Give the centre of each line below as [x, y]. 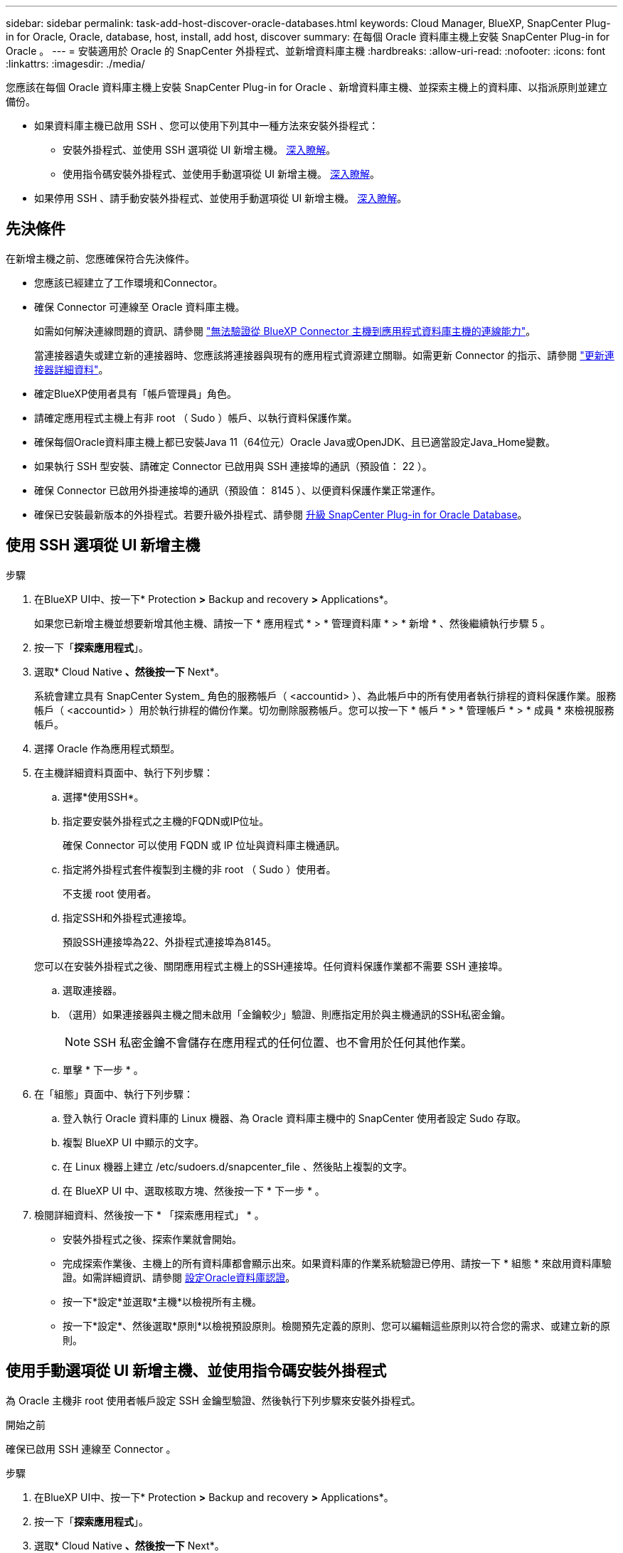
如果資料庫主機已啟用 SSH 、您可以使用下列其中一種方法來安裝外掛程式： [207, 126]
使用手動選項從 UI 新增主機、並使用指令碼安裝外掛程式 [196, 1371]
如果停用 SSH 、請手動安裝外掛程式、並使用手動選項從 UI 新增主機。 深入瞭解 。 [221, 198]
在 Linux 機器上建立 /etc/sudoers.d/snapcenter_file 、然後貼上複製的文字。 [238, 1166]
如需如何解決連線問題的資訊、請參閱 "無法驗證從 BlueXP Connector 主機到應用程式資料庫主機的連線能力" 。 [285, 331]
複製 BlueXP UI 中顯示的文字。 [134, 1142]
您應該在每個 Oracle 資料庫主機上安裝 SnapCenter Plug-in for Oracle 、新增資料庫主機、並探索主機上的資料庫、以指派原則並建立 [307, 87]
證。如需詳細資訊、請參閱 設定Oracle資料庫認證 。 [179, 1277]
